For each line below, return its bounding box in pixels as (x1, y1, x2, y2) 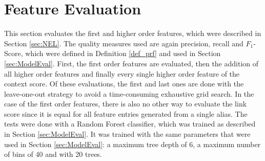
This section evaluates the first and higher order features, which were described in (4, 28, 261, 39)
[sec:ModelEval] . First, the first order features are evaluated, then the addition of (4, 58, 259, 68)
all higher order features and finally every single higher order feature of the (4, 68, 240, 79)
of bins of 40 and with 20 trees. (4, 149, 102, 159)
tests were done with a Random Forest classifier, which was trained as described (4, 118, 256, 129)
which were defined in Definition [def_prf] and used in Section (25, 48, 221, 59)
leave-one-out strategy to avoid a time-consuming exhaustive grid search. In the (4, 88, 254, 99)
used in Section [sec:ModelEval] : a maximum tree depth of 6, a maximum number (4, 138, 261, 149)
